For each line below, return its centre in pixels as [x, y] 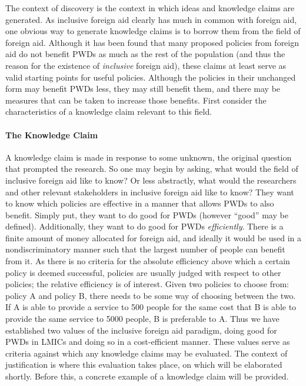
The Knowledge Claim [52, 134]
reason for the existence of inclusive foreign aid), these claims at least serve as [146, 65]
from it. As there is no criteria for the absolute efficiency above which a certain [148, 261]
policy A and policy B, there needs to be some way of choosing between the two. [151, 295]
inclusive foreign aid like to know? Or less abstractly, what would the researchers [151, 180]
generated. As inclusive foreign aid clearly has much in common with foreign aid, [151, 19]
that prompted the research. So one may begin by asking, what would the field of [152, 169]
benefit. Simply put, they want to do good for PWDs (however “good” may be [147, 214]
